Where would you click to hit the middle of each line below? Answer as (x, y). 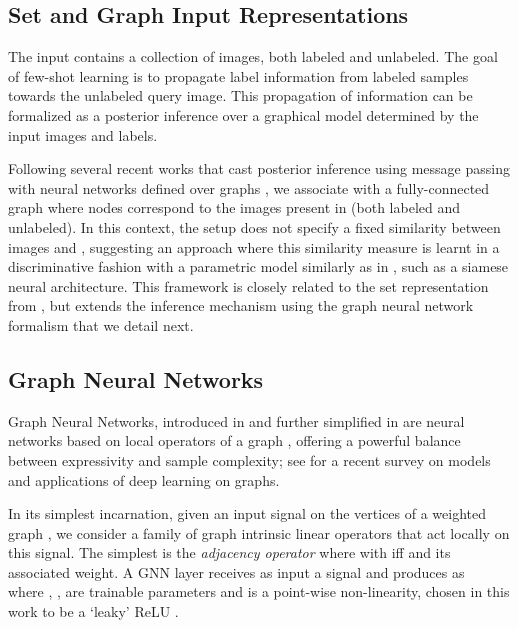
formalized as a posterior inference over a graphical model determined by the (243, 114)
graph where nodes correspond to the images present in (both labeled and (234, 207)
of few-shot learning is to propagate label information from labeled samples (238, 75)
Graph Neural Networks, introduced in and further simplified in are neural (236, 420)
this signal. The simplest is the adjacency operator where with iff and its (229, 552)
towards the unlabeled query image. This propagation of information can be (240, 95)
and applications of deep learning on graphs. (144, 479)
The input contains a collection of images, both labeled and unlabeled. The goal (253, 56)
